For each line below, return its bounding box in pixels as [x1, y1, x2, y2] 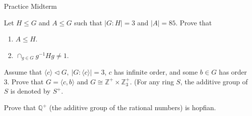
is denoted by [10, 86, 51, 96]
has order [219, 67, 247, 77]
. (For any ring [129, 76, 174, 86]
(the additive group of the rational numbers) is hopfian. [49, 102, 216, 113]
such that [74, 17, 102, 27]
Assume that [4, 67, 42, 77]
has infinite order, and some [114, 67, 198, 77]
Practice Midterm [4, 1, 57, 11]
